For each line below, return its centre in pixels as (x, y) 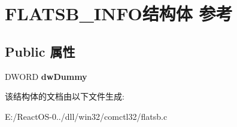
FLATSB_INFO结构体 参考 (119, 13)
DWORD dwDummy (46, 76)
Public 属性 (40, 51)
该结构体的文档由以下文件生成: (65, 96)
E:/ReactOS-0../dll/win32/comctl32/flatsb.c (86, 116)
